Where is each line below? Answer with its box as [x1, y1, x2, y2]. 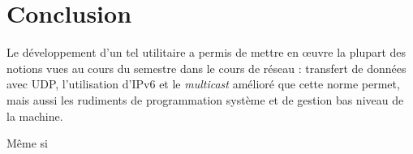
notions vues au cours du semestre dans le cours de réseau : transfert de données [6, 59, 407, 76]
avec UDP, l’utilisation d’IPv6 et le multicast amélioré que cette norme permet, [6, 75, 400, 92]
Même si [6, 135, 49, 152]
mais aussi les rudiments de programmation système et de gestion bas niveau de [6, 91, 404, 108]
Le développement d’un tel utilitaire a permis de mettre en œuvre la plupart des [6, 44, 407, 61]
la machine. [6, 107, 63, 124]
